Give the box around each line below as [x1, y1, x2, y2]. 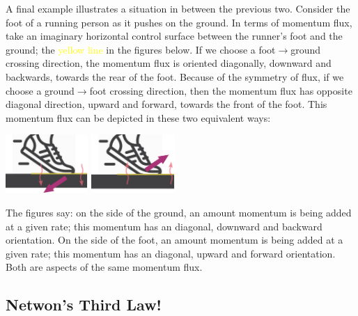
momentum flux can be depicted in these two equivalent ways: [6, 110, 271, 125]
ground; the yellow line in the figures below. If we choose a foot [6, 42, 276, 56]
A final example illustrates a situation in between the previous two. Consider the [6, 1, 350, 15]
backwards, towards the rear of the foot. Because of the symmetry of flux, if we [6, 69, 344, 84]
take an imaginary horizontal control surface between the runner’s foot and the [6, 29, 343, 43]
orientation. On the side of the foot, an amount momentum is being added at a [6, 232, 343, 247]
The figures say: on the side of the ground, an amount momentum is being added [6, 205, 352, 219]
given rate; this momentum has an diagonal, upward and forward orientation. [6, 246, 336, 260]
